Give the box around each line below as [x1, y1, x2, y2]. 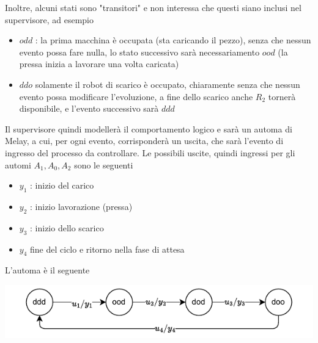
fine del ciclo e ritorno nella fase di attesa [30, 242, 185, 255]
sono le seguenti [74, 158, 133, 171]
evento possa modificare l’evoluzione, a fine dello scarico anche [19, 90, 253, 103]
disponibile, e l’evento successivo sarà [19, 102, 159, 115]
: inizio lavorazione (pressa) [30, 200, 133, 212]
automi [5, 158, 31, 171]
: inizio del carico [30, 179, 94, 192]
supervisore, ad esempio [5, 13, 94, 26]
